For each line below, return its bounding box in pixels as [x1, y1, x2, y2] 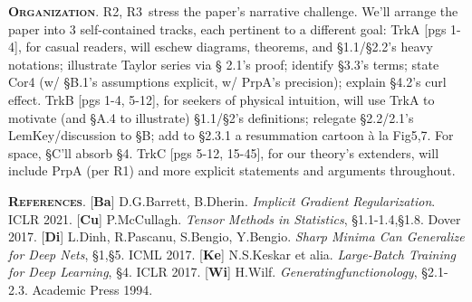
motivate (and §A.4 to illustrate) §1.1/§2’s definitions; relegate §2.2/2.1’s [8, 108, 414, 127]
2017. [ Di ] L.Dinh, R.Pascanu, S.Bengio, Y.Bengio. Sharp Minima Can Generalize [8, 227, 465, 246]
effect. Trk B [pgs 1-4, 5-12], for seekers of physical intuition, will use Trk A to [8, 90, 435, 109]
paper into [8, 19, 66, 38]
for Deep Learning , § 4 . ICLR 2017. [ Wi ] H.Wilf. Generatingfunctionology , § [8, 262, 428, 281]
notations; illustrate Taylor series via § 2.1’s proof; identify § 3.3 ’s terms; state [8, 54, 439, 73]
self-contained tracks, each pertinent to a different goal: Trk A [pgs [80, 19, 447, 38]
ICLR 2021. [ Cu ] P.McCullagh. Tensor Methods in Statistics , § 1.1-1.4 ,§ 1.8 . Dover [8, 209, 461, 228]
